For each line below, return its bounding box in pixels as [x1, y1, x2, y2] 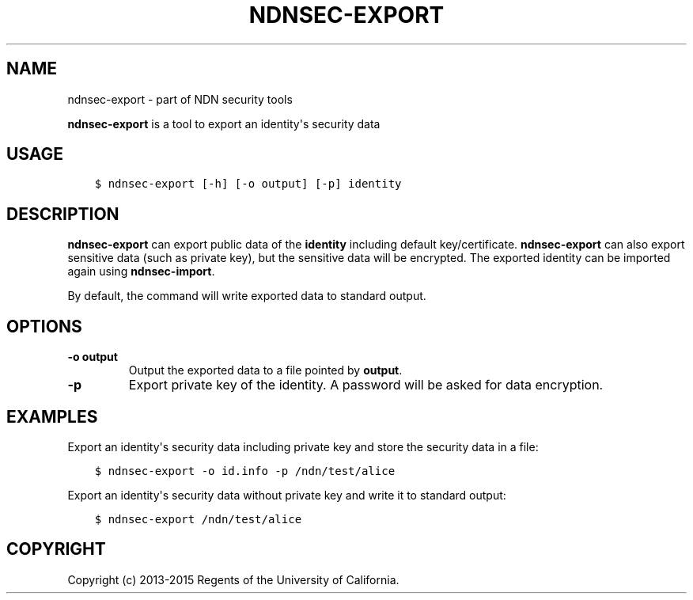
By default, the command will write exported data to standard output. [67, 289, 426, 303]
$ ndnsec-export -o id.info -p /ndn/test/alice [94, 464, 396, 477]
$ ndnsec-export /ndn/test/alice [94, 512, 302, 526]
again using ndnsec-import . [67, 264, 215, 279]
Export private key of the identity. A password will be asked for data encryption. [128, 377, 604, 393]
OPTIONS [6, 316, 82, 336]
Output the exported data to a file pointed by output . [128, 363, 403, 378]
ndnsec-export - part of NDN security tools [67, 92, 293, 106]
